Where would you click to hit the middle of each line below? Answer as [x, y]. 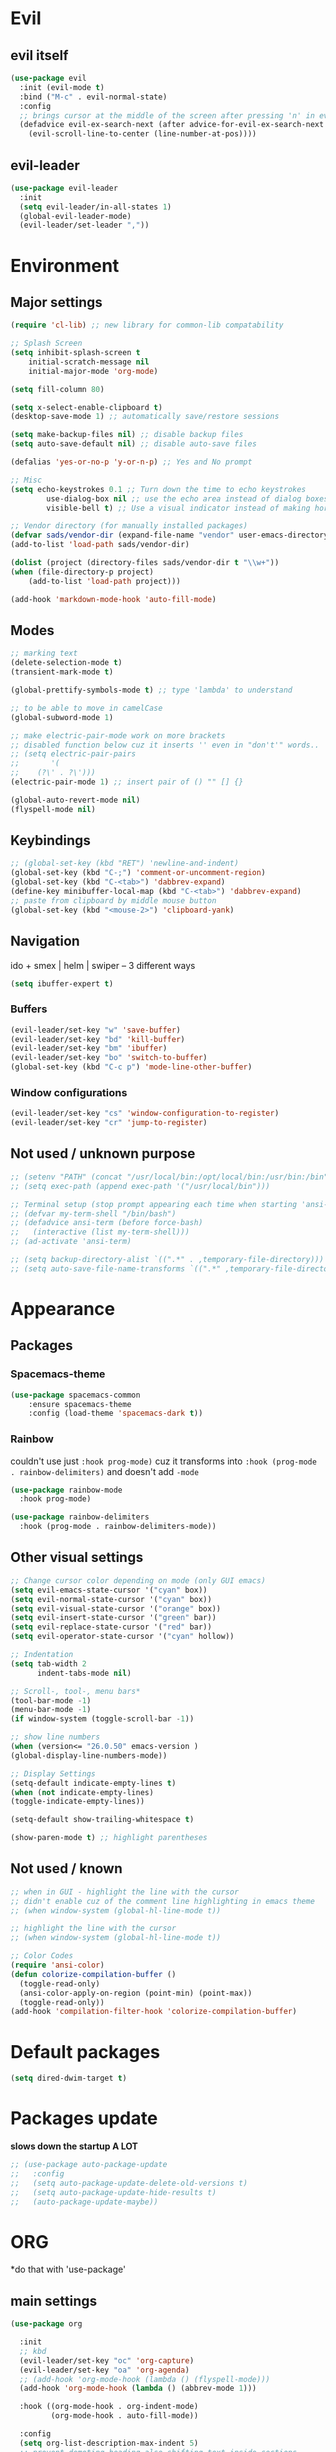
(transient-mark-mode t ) [62, 672]
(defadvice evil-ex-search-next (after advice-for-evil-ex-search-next [172, 125]
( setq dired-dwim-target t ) [69, 2078]
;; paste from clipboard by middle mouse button [113, 900]
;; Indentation [42, 1655]
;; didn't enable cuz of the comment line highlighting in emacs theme [162, 1901]
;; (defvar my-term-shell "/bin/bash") [93, 1213]
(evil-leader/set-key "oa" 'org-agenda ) [104, 2370]
